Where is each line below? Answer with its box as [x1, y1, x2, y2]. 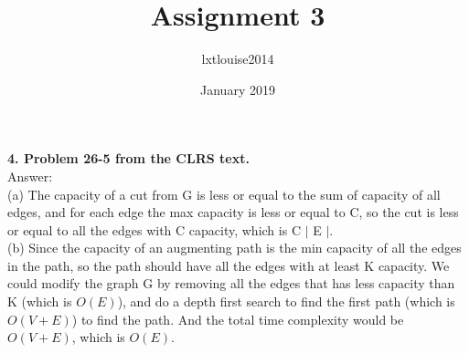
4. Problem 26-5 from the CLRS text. [7, 149, 250, 168]
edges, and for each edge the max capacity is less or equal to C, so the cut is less [7, 202, 459, 222]
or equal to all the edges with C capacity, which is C [7, 220, 301, 239]
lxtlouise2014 [201, 49, 274, 68]
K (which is [7, 292, 72, 311]
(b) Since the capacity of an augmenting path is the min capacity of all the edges [7, 238, 462, 257]
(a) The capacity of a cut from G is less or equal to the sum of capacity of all [7, 184, 441, 203]
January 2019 [200, 79, 275, 99]
